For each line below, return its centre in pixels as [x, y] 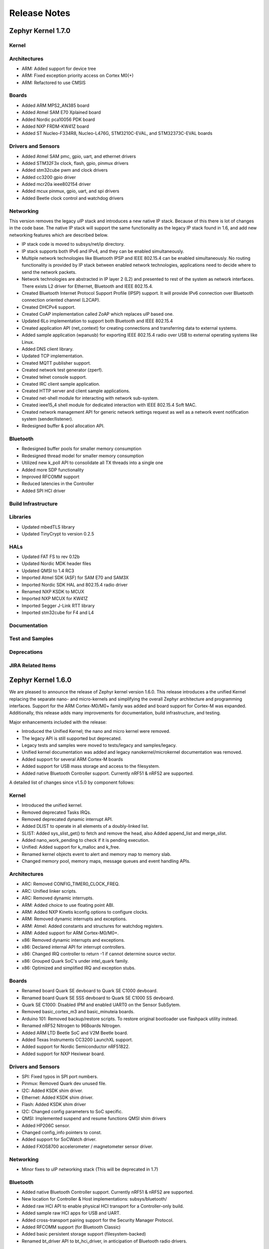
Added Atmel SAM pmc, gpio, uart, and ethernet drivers [79, 156]
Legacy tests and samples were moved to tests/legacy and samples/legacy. [99, 745]
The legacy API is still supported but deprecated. [72, 738]
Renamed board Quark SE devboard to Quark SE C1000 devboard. [90, 991]
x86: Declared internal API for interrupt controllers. [73, 947]
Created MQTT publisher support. [57, 363]
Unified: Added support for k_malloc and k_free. [71, 847]
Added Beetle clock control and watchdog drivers [73, 198]
